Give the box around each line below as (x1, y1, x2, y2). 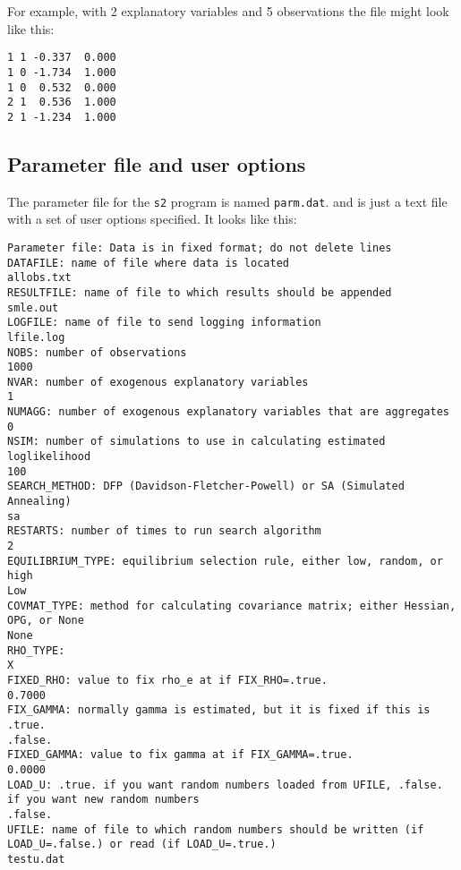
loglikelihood (7, 450, 91, 464)
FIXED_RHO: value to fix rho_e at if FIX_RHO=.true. (7, 673, 328, 687)
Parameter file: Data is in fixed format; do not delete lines (7, 241, 392, 254)
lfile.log (7, 330, 65, 344)
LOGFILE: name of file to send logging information (7, 316, 321, 329)
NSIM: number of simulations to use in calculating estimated (7, 435, 386, 448)
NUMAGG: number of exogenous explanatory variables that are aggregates (7, 405, 449, 419)
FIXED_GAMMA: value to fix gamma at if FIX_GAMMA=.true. (7, 748, 354, 762)
